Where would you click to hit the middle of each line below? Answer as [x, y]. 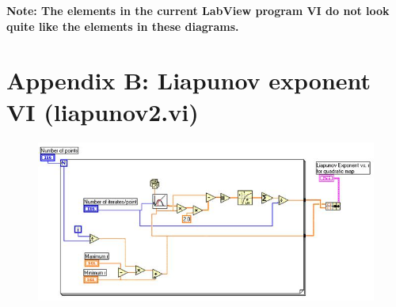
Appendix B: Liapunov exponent [189, 80]
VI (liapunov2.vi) [103, 111]
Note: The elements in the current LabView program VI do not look [198, 10]
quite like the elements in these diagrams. [123, 26]
